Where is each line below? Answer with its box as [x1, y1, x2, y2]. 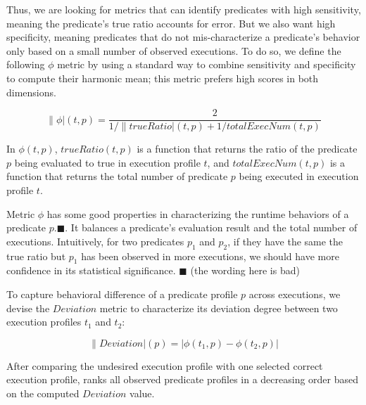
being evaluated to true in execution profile [14, 155, 201, 169]
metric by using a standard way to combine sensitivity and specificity [57, 57, 356, 72]
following [6, 57, 45, 72]
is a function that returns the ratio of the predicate [137, 141, 358, 156]
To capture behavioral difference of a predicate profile [6, 286, 238, 301]
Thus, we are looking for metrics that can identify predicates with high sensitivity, [6, 2, 361, 16]
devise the [6, 300, 50, 315]
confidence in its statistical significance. [6, 263, 176, 278]
